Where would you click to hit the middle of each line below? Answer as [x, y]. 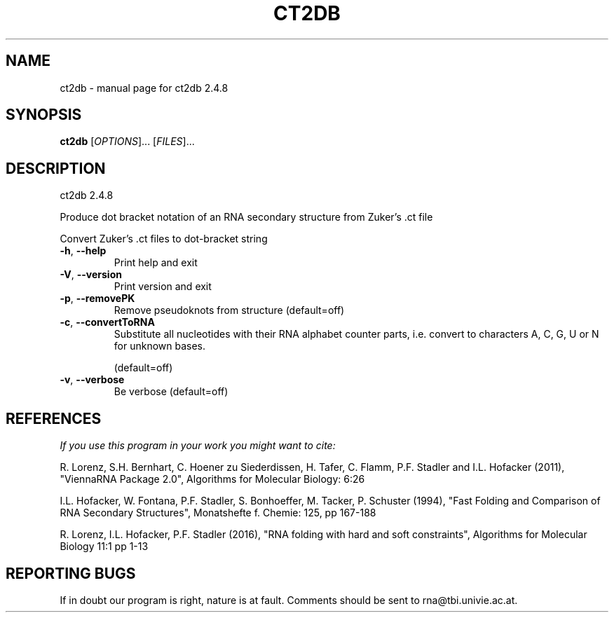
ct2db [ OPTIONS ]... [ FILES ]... [127, 142]
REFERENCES [54, 418]
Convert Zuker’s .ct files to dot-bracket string [164, 239]
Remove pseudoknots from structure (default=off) [229, 310]
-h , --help [83, 251]
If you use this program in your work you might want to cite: [198, 446]
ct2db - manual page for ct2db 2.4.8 [144, 88]
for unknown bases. [160, 346]
